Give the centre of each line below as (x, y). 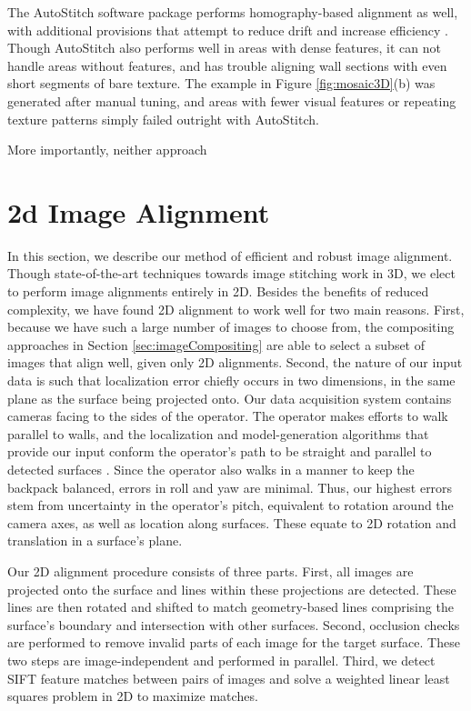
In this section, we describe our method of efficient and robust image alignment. (230, 255)
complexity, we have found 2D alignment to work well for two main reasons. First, (236, 309)
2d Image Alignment (139, 211)
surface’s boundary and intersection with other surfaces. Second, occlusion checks (234, 624)
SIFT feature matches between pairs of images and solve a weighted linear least (229, 678)
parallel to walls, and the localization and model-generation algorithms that (218, 433)
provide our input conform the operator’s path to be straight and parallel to (220, 451)
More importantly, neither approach (107, 150)
